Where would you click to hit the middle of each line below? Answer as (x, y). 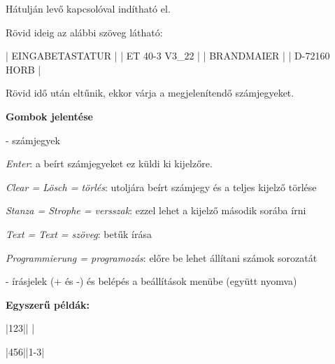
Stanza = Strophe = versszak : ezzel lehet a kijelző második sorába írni (156, 210)
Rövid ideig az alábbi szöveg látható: (84, 32)
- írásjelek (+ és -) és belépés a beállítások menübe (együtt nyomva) (151, 281)
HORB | (23, 69)
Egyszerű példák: (48, 304)
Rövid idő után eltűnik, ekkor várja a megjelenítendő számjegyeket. (150, 93)
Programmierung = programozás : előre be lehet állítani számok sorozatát (162, 257)
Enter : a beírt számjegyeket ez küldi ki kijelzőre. (109, 163)
